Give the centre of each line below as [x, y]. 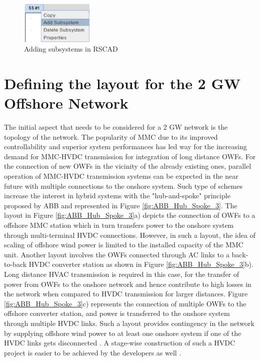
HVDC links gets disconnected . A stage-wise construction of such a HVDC [120, 343]
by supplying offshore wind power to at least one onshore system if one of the [123, 333]
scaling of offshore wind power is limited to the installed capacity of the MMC [124, 245]
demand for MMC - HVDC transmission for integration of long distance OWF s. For [130, 156]
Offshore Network [66, 103]
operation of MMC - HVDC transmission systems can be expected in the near [121, 176]
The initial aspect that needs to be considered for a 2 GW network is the [116, 127]
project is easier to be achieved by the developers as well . [93, 352]
